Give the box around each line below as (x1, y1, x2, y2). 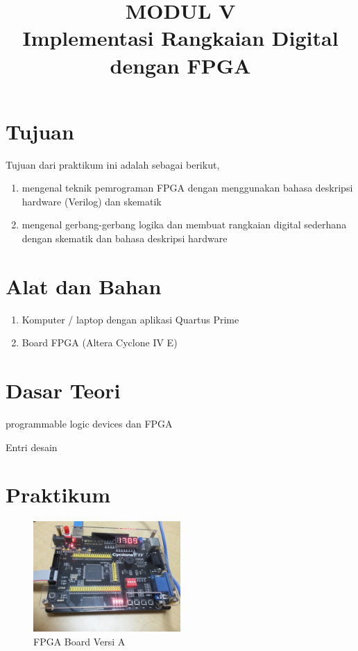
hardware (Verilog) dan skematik (22, 194, 162, 208)
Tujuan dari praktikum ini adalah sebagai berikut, (6, 157, 220, 171)
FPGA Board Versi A (33, 634, 126, 648)
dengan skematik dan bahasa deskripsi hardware (22, 231, 228, 246)
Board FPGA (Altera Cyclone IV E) (22, 335, 178, 350)
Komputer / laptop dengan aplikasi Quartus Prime (22, 312, 239, 326)
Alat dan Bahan (6, 271, 162, 300)
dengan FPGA (110, 51, 251, 79)
